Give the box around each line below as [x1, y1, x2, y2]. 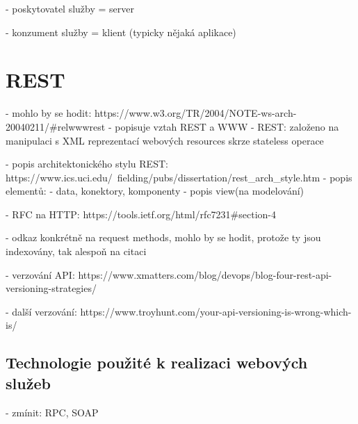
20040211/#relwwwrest [6, 119, 106, 133]
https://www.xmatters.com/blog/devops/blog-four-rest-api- [78, 267, 332, 282]
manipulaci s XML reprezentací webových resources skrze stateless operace [6, 133, 324, 147]
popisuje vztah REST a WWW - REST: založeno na [115, 119, 339, 133]
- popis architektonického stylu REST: [6, 156, 168, 171]
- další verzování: [6, 304, 77, 318]
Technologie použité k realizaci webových [6, 352, 308, 373]
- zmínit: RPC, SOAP [6, 405, 99, 419]
